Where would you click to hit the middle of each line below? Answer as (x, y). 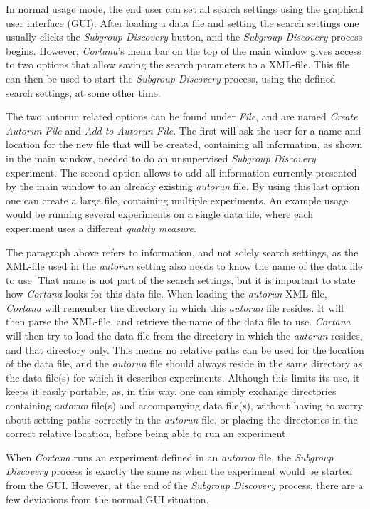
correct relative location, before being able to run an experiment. (147, 433)
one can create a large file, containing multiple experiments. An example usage (177, 200)
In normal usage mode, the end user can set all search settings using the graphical (185, 9)
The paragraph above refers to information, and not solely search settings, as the (182, 252)
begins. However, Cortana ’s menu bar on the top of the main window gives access (184, 50)
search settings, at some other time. (83, 92)
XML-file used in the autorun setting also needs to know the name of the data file (184, 266)
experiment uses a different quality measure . (101, 227)
